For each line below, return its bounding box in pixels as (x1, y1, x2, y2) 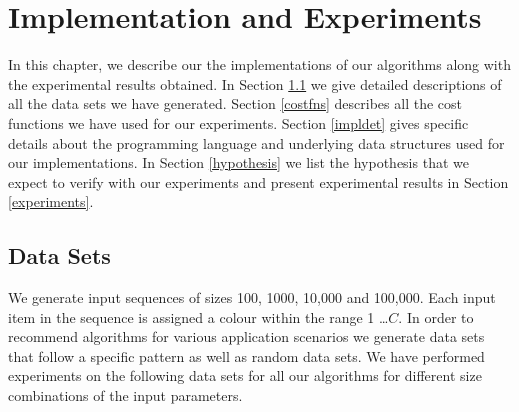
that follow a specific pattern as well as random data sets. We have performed (8, 345, 485, 366)
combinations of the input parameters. (8, 385, 243, 406)
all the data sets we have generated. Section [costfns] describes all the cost (8, 93, 462, 114)
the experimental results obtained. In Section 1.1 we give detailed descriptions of (8, 73, 502, 94)
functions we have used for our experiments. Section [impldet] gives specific (8, 112, 469, 133)
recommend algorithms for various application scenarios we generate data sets (8, 326, 485, 347)
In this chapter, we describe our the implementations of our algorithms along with (8, 54, 511, 75)
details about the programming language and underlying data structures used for (8, 132, 505, 153)
